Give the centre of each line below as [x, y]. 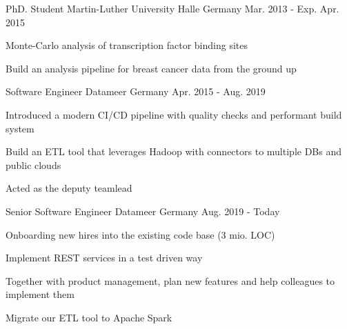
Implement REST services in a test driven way [104, 258]
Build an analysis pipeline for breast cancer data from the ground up [151, 68]
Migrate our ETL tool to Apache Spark [89, 317]
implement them [40, 294]
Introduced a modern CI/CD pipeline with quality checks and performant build [174, 114]
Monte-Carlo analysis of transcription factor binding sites [127, 45]
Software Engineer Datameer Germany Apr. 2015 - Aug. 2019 [136, 91]
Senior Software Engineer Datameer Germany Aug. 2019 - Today [143, 211]
